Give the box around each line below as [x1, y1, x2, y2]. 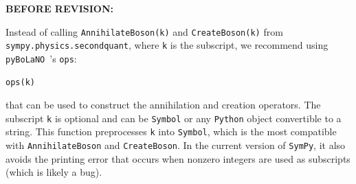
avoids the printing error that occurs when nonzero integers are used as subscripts [5, 151, 351, 165]
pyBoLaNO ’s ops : [5, 51, 77, 65]
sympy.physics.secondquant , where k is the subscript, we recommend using [5, 38, 329, 52]
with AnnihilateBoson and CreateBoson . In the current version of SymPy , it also [5, 138, 346, 152]
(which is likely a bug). [5, 165, 102, 179]
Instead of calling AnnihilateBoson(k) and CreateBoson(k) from [5, 24, 283, 38]
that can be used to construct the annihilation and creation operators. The [5, 97, 321, 112]
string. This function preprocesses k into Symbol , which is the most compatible [5, 124, 337, 139]
